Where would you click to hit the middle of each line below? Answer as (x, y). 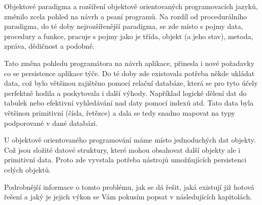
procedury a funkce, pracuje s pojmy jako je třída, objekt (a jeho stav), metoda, (129, 36)
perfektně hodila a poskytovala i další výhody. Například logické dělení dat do (125, 93)
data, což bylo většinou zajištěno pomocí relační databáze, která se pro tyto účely (131, 83)
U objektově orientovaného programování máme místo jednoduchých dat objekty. (130, 140)
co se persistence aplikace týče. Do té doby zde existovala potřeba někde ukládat (129, 73)
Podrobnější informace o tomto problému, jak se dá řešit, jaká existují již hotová (129, 186)
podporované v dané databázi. (51, 123)
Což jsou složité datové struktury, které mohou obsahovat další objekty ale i (122, 149)
